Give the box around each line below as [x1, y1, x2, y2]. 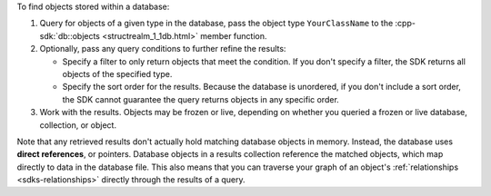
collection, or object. [39, 119, 117, 131]
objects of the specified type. [62, 68, 173, 79]
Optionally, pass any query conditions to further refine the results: [39, 44, 286, 54]
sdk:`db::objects [39, 30, 100, 41]
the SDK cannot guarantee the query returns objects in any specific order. [62, 93, 340, 104]
